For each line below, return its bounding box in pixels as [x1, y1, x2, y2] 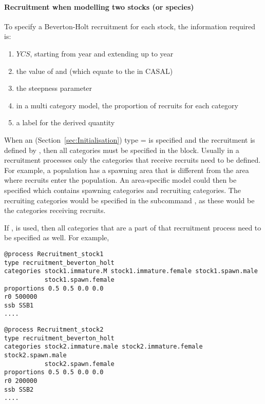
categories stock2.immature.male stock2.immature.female [4, 343, 203, 351]
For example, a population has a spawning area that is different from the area [4, 164, 249, 175]
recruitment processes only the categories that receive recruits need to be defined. [4, 155, 261, 165]
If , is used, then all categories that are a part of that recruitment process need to [4, 222, 261, 233]
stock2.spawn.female [44, 360, 115, 368]
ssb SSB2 [4, 386, 34, 393]
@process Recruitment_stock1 [4, 250, 104, 258]
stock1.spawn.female [44, 276, 115, 283]
